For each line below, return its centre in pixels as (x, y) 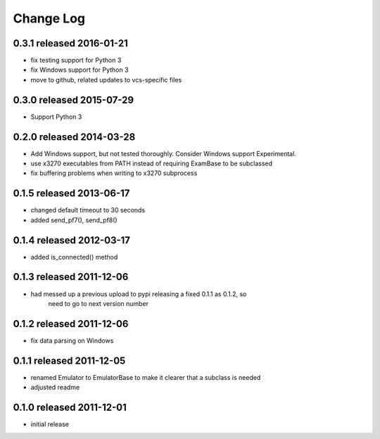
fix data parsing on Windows (72, 341)
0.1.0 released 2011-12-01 (70, 407)
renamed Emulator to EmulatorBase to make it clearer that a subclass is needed (146, 377)
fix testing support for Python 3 (76, 61)
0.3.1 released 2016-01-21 (70, 43)
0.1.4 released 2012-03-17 (71, 240)
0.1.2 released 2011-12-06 (71, 324)
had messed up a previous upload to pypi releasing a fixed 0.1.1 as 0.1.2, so (139, 294)
